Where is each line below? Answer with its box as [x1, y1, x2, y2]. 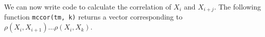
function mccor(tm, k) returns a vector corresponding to [4, 11, 182, 22]
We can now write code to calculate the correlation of [4, 1, 171, 11]
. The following [214, 1, 261, 11]
